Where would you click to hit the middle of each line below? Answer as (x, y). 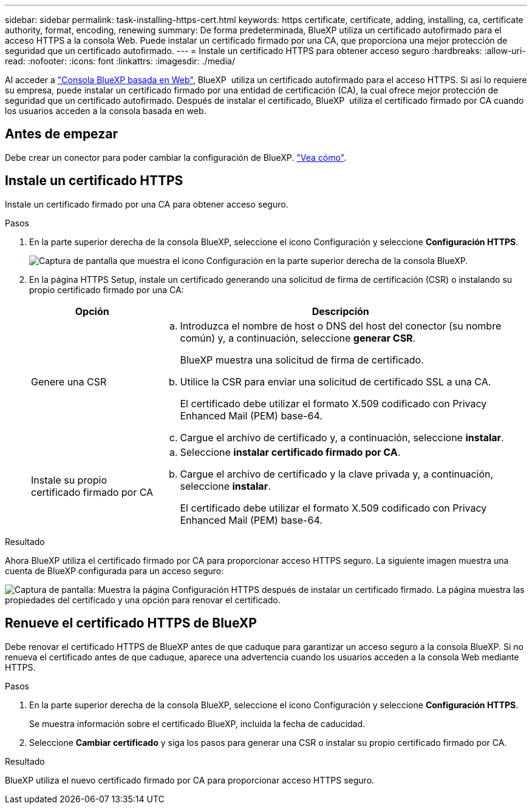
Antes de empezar (61, 134)
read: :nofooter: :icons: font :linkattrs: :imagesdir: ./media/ (120, 61)
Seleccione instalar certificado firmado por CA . (290, 452)
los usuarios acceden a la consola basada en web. (106, 111)
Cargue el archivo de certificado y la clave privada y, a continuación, (337, 474)
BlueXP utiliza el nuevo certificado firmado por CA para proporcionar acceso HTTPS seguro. (190, 780)
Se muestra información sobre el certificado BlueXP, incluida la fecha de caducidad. (197, 723)
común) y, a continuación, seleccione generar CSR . (298, 338)
